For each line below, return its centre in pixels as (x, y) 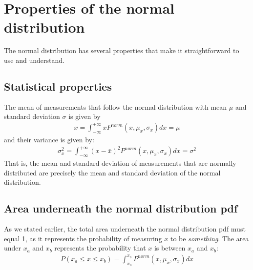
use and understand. (34, 60)
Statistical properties (58, 86)
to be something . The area (210, 238)
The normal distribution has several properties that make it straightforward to (122, 50)
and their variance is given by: (49, 140)
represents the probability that (100, 248)
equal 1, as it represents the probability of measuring (83, 238)
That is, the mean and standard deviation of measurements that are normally (120, 163)
